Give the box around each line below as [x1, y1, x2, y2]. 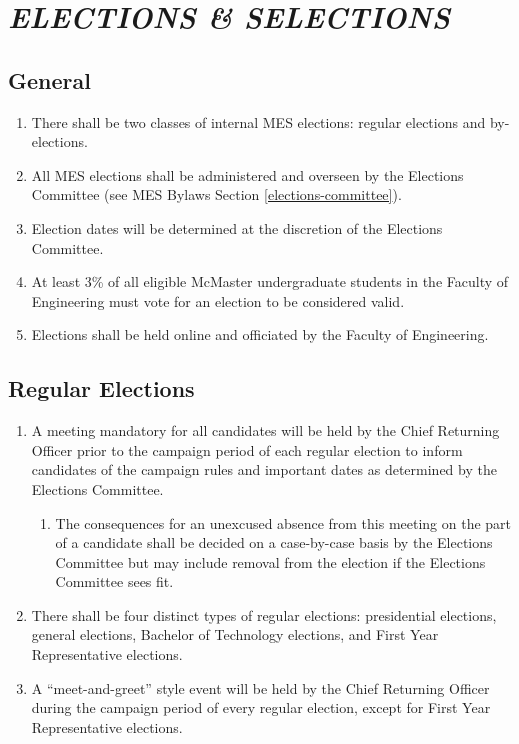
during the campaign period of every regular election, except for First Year [31, 697, 491, 718]
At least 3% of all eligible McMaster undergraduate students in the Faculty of [31, 271, 509, 292]
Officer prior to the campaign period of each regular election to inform [31, 439, 463, 460]
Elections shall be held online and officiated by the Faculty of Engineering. [31, 324, 489, 345]
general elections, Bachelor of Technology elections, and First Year [31, 624, 439, 645]
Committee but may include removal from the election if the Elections [55, 551, 486, 572]
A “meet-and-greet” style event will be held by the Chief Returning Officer [31, 677, 490, 698]
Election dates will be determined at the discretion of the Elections [31, 217, 443, 238]
